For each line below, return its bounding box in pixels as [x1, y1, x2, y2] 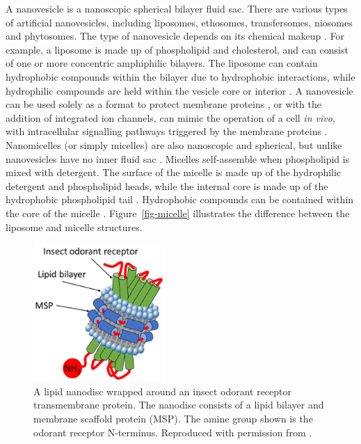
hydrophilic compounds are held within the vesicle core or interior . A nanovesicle [6, 83, 353, 97]
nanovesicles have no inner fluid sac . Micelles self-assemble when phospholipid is [6, 151, 350, 166]
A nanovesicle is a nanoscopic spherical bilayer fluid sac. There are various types [6, 1, 348, 15]
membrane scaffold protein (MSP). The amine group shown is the [33, 411, 313, 426]
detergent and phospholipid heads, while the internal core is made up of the [6, 178, 328, 193]
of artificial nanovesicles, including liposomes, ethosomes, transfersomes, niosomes [6, 15, 353, 29]
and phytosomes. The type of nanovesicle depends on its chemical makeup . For [6, 29, 345, 43]
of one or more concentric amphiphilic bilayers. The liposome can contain [6, 56, 318, 70]
